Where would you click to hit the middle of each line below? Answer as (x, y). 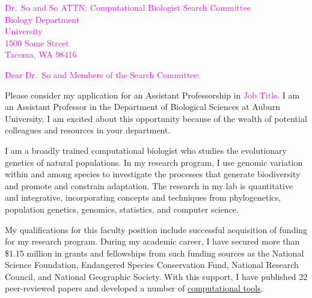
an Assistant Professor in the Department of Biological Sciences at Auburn (143, 107)
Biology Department (42, 19)
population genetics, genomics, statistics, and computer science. (122, 209)
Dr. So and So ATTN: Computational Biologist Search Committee (128, 7)
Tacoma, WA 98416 (41, 54)
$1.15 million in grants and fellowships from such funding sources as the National (154, 253)
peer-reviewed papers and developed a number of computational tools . (134, 288)
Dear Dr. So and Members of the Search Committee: (102, 74)
